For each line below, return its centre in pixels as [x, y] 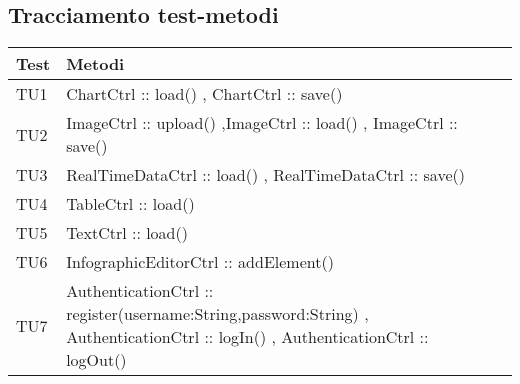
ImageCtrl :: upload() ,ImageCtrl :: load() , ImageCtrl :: [262, 123]
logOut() [96, 360]
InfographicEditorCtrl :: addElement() [200, 262]
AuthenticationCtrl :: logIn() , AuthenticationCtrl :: [247, 337]
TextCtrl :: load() [127, 233]
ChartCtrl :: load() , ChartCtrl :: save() [204, 94]
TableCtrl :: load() [130, 204]
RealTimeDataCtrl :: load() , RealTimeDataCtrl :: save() [265, 175]
